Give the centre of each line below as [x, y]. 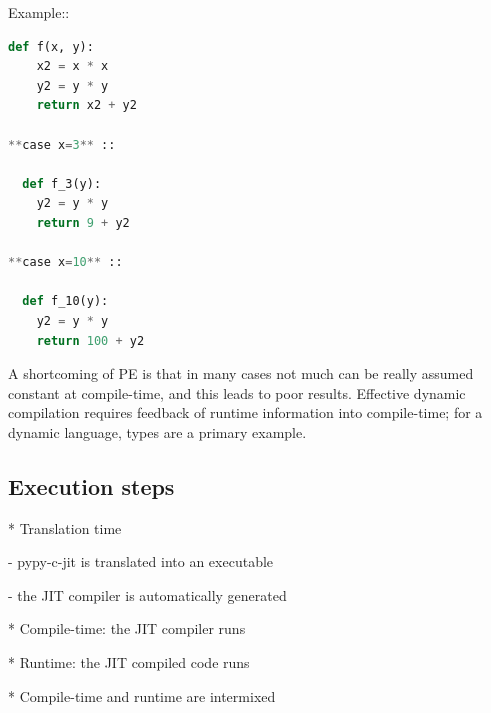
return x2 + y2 [86, 105]
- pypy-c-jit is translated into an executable [141, 561]
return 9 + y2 [83, 222]
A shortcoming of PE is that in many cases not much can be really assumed [241, 373]
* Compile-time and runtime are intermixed [142, 695]
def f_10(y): [65, 301]
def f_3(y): [62, 183]
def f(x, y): [51, 46]
